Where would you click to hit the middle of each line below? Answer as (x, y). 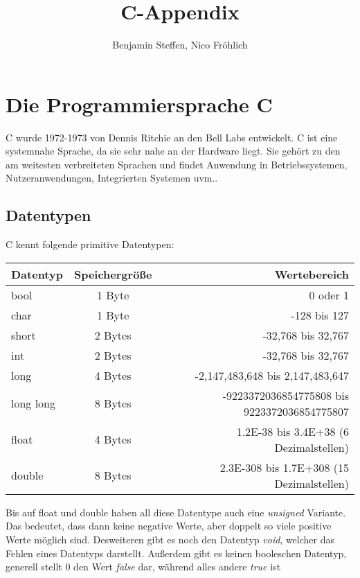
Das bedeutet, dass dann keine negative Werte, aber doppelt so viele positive (169, 526)
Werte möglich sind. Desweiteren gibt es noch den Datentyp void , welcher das (170, 540)
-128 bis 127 (320, 315)
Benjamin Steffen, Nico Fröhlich (180, 45)
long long (34, 403)
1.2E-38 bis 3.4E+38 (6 (292, 431)
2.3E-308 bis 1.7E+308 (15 (284, 467)
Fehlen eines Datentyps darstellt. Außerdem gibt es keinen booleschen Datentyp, (176, 553)
